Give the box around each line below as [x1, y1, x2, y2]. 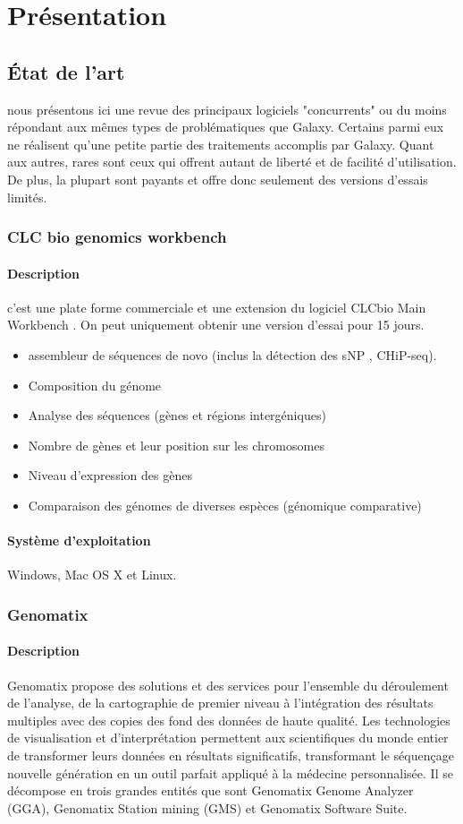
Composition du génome [28, 375, 162, 394]
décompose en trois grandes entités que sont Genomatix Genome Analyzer [7, 781, 414, 800]
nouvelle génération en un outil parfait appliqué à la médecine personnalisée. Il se [7, 763, 453, 782]
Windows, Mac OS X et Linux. [7, 565, 177, 584]
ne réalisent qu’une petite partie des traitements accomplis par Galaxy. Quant [7, 134, 434, 153]
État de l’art [7, 57, 125, 85]
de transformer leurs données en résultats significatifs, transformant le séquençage [7, 745, 454, 764]
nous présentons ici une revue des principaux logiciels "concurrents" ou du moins [7, 99, 447, 118]
